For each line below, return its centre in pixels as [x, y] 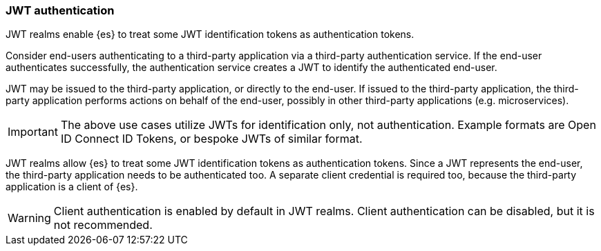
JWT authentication [60, 10]
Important [33, 132]
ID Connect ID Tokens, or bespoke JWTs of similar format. [211, 139]
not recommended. [103, 225]
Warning [29, 218]
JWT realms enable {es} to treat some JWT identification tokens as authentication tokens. [210, 34]
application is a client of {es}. [72, 187]
